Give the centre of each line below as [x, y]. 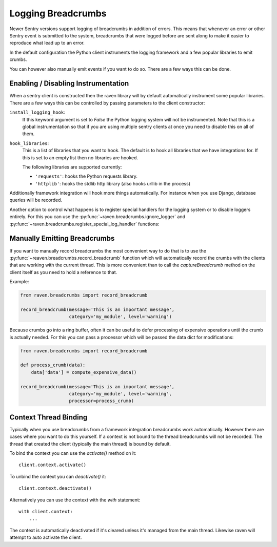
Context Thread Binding [48, 417]
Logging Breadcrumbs [58, 13]
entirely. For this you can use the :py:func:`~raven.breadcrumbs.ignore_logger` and [97, 217]
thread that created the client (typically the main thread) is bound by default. [90, 444]
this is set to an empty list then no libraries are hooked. [80, 157]
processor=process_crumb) [102, 401]
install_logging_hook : [37, 112]
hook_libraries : [29, 143]
